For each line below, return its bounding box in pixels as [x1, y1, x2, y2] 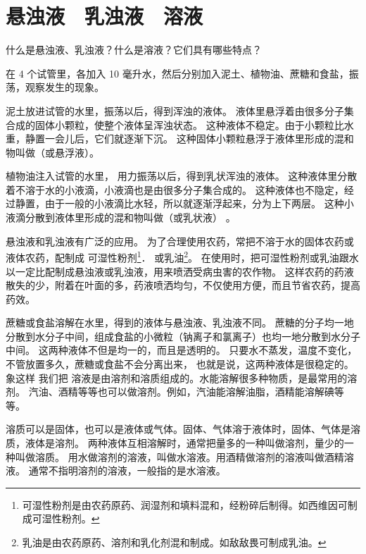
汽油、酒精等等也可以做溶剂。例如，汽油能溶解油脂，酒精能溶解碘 [28, 384, 334, 399]
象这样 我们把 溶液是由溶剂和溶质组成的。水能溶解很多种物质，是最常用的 [6, 370, 348, 385]
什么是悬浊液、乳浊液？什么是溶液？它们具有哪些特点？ [6, 42, 262, 57]
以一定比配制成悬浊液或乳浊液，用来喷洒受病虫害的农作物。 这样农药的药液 [6, 264, 354, 278]
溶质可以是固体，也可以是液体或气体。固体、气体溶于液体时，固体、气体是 [6, 421, 351, 436]
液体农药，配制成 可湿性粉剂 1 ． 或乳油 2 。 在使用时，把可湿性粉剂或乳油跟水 [6, 248, 359, 264]
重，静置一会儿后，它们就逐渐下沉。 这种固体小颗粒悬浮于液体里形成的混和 [6, 131, 354, 146]
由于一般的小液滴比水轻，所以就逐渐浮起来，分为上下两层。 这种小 [44, 196, 354, 211]
